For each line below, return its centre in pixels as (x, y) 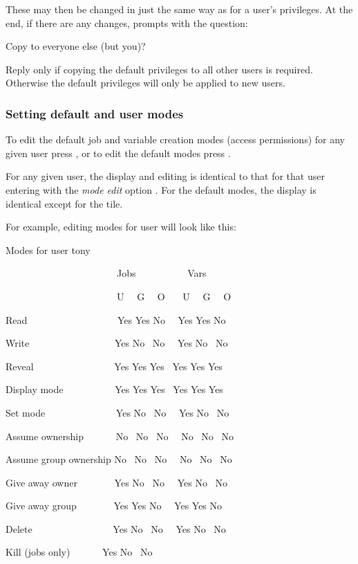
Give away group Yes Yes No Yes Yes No (114, 506)
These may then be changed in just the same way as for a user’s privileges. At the (179, 9)
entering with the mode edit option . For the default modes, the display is (161, 189)
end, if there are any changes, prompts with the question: (127, 22)
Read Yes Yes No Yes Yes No (116, 319)
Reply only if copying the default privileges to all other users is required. (159, 69)
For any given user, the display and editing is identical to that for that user (165, 176)
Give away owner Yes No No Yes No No (117, 482)
